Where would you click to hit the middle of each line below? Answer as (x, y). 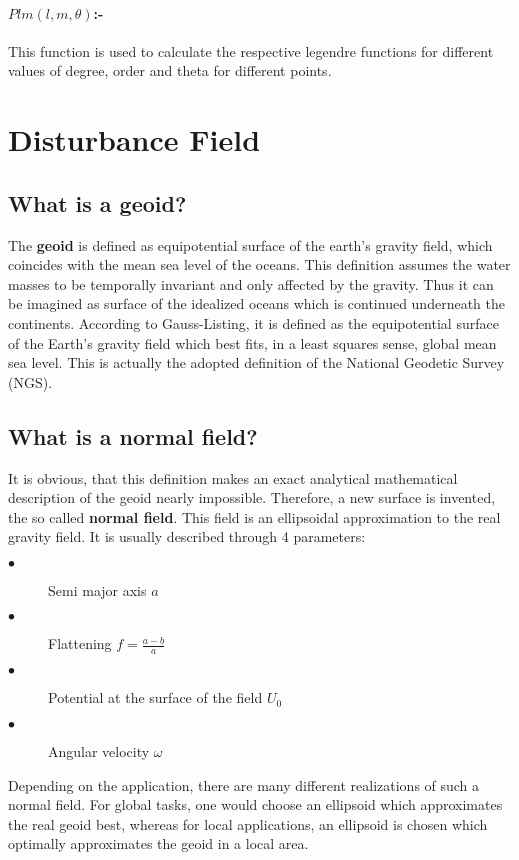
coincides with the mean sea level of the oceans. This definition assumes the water (259, 264)
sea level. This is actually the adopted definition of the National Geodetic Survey (256, 362)
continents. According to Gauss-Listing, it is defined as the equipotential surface (253, 322)
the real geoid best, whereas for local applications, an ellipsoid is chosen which (248, 823)
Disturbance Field (134, 139)
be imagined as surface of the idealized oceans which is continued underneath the (256, 303)
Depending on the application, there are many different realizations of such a (244, 784)
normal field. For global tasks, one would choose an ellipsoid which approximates (255, 804)
